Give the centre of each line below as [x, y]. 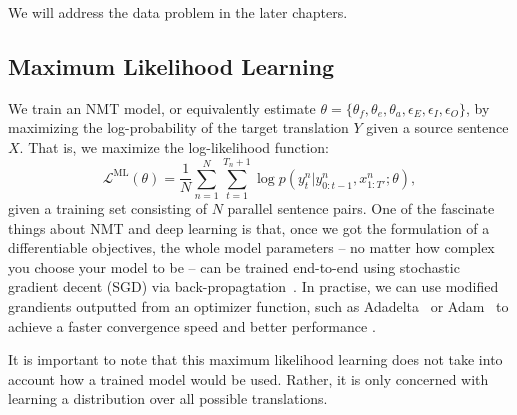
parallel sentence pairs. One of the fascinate [361, 208]
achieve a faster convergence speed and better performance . [192, 325]
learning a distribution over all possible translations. [168, 398]
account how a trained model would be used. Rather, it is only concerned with [248, 378]
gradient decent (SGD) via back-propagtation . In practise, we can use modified [253, 286]
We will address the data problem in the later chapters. [178, 12]
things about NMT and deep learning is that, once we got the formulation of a [249, 227]
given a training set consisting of [107, 208]
